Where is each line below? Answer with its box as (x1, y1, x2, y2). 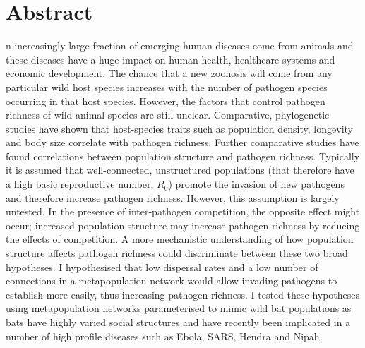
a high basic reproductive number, (6, 176, 154, 191)
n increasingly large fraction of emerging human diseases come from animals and (6, 38, 354, 53)
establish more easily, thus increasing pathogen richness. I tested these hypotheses (6, 287, 360, 301)
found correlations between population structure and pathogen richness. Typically (6, 148, 360, 163)
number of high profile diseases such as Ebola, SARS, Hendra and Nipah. (6, 328, 323, 343)
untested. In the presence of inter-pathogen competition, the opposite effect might (6, 204, 360, 219)
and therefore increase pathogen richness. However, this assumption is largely (6, 190, 340, 205)
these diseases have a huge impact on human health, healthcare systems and (6, 52, 335, 66)
